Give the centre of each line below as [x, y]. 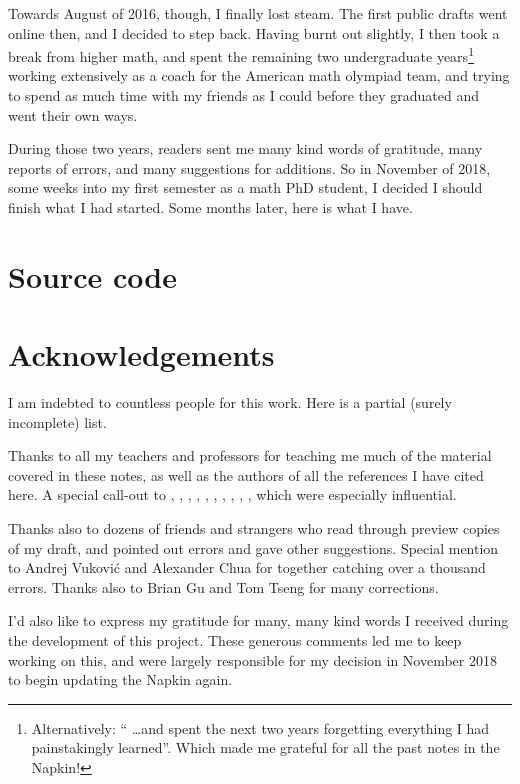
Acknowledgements [141, 354]
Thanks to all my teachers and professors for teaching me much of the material [250, 455]
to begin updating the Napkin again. [120, 679]
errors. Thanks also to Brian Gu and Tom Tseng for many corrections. [223, 586]
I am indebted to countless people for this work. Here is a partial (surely [230, 402]
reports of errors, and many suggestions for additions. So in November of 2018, [249, 167]
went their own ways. [73, 114]
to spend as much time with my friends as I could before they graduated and [243, 95]
